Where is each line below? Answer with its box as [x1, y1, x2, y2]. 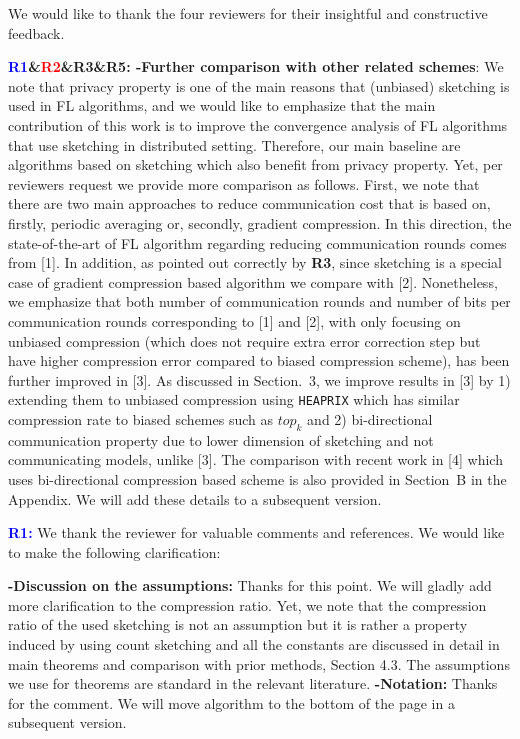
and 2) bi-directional [307, 408, 433, 429]
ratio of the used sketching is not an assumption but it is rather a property [8, 614, 468, 635]
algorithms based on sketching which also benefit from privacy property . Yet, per [8, 154, 503, 175]
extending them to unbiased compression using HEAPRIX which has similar [8, 389, 460, 410]
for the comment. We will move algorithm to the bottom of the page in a [8, 692, 455, 713]
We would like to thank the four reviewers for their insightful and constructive [8, 3, 488, 23]
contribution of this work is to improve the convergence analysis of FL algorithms [8, 114, 508, 135]
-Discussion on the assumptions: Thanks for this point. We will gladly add [8, 575, 492, 596]
